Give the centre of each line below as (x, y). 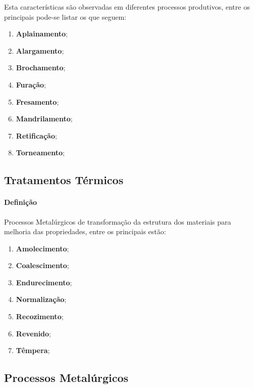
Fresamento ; (37, 101)
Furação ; (31, 84)
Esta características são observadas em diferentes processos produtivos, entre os (127, 7)
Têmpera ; (33, 350)
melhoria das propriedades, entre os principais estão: (85, 231)
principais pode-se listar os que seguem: (65, 16)
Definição (21, 202)
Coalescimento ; (42, 265)
